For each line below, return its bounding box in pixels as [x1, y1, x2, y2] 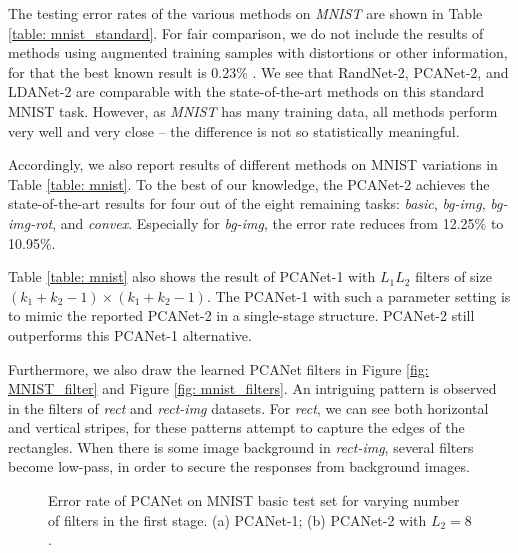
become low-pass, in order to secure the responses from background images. [8, 456, 470, 477]
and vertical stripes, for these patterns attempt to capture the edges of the [8, 417, 465, 438]
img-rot [8, 212, 53, 233]
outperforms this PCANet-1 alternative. [8, 324, 252, 345]
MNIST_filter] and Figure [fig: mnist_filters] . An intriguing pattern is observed [8, 378, 497, 399]
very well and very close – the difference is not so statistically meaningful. [8, 120, 460, 141]
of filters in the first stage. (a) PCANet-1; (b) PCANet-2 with [48, 509, 427, 530]
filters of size [415, 266, 492, 287]
